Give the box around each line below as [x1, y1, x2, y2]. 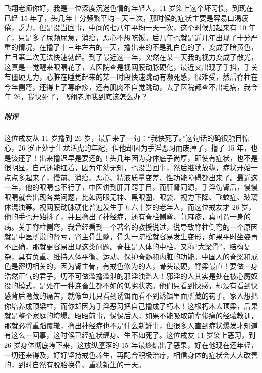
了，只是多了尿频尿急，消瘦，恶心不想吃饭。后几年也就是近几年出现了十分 [4, 32, 251, 42]
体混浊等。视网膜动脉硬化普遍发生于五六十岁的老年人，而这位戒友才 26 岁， [4, 201, 256, 212]
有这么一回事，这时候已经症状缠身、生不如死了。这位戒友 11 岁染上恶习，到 [4, 330, 256, 340]
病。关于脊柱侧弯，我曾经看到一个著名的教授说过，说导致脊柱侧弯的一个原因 [4, 221, 258, 232]
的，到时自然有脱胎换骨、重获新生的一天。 [4, 359, 145, 370]
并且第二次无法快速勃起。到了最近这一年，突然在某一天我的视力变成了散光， [4, 51, 258, 62]
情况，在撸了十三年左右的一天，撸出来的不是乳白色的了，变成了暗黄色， [18, 42, 258, 52]
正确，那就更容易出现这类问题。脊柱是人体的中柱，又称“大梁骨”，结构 [11, 241, 244, 252]
